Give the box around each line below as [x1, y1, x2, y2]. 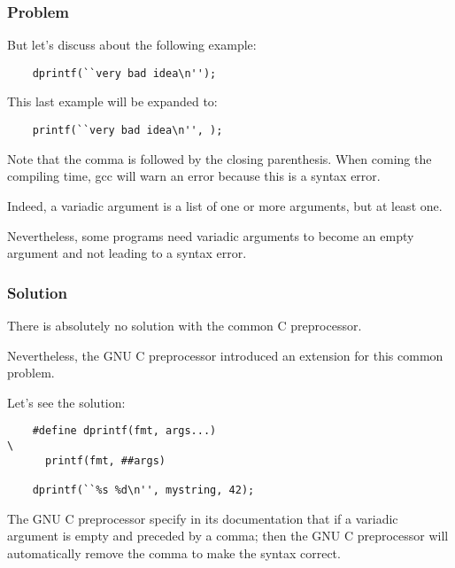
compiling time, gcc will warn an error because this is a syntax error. [7, 167, 381, 185]
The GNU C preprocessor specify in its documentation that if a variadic [7, 509, 398, 527]
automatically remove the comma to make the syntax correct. [7, 543, 341, 562]
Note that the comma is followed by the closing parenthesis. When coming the [7, 149, 432, 167]
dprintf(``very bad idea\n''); [32, 66, 217, 80]
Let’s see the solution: [7, 393, 126, 411]
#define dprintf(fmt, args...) [32, 424, 217, 438]
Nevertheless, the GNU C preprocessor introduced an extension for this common [7, 346, 443, 364]
